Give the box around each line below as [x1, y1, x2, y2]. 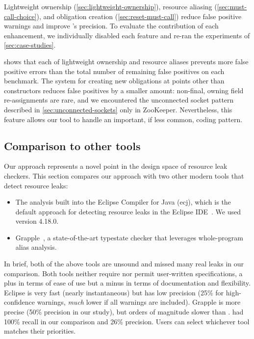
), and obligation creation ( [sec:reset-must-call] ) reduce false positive [36, 11, 242, 21]
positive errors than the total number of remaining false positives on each [4, 66, 225, 76]
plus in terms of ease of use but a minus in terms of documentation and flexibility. [4, 278, 251, 288]
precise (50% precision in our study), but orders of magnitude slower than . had [4, 307, 244, 317]
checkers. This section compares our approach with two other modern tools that [4, 170, 244, 181]
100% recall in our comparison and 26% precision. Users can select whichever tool [4, 316, 250, 326]
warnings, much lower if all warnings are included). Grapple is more [37, 297, 241, 307]
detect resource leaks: [4, 180, 68, 190]
